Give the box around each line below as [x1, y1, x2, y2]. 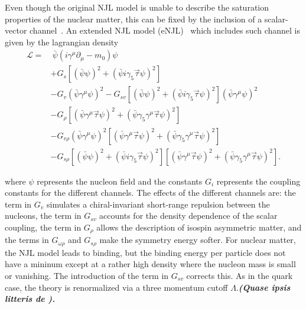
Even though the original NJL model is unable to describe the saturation [5, 1, 269, 13]
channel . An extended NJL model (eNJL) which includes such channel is [30, 24, 300, 37]
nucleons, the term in [5, 209, 82, 222]
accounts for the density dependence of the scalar [99, 209, 278, 222]
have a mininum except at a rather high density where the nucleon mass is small [5, 258, 296, 270]
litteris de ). [5, 292, 56, 305]
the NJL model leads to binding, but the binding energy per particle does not [5, 246, 286, 258]
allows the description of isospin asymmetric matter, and [96, 221, 302, 233]
